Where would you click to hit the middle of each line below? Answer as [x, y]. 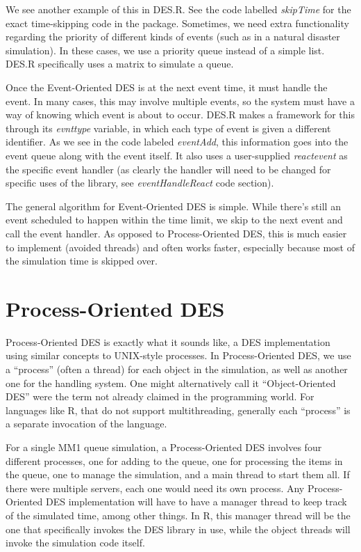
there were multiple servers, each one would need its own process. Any [155, 488]
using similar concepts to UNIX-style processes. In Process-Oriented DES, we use [178, 355]
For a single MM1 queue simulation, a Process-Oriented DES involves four [164, 447]
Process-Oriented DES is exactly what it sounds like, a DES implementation [168, 341]
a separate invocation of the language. [86, 424]
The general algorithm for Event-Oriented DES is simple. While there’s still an [173, 206]
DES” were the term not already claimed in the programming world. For [160, 396]
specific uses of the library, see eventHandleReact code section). [140, 183]
